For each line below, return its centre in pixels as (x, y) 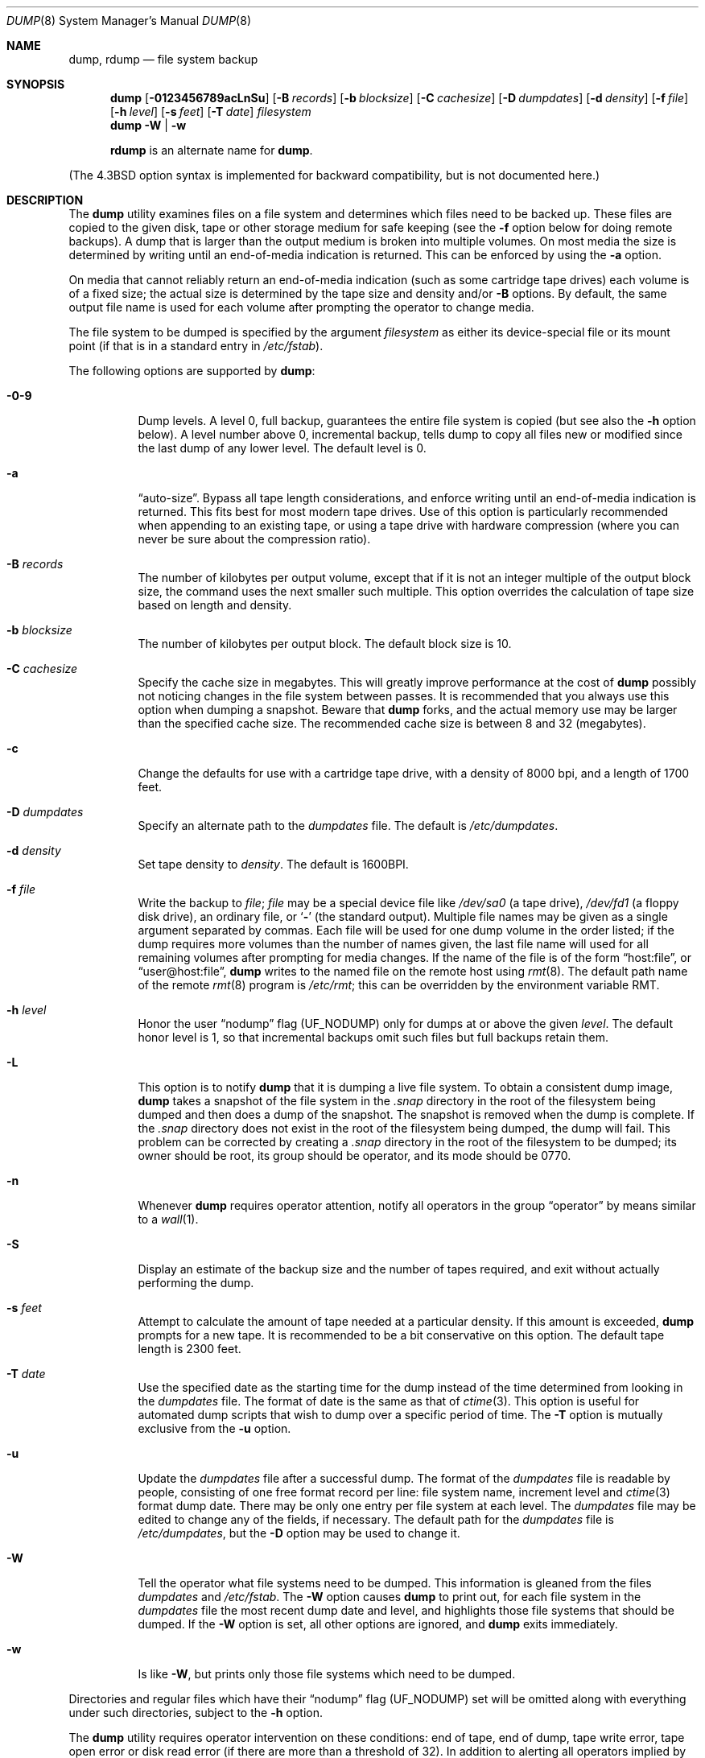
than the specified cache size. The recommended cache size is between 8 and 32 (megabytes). (392, 723)
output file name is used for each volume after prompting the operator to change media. (301, 307)
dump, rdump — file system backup (163, 59)
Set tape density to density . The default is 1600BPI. (273, 864)
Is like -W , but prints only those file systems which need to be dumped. (327, 1674)
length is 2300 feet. (190, 1349)
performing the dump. (196, 1283)
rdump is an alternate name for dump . (212, 150)
